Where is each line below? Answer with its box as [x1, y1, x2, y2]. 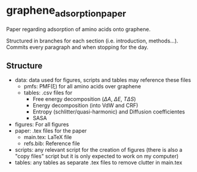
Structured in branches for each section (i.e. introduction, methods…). [6, 37, 178, 44]
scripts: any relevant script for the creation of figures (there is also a [14, 146, 183, 153]
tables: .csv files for [23, 89, 73, 96]
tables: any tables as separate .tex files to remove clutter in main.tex [14, 159, 183, 166]
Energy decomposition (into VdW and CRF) [32, 102, 138, 109]
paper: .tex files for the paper [14, 127, 87, 134]
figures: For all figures [14, 121, 69, 128]
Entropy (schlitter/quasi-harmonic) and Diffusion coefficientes [32, 108, 185, 115]
